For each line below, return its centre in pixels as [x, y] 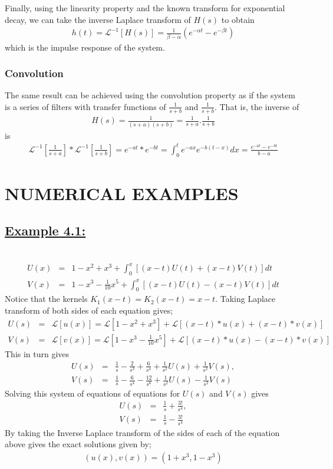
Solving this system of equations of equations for [93, 393]
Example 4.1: [45, 230]
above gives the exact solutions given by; [78, 444]
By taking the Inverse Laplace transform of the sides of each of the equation [142, 432]
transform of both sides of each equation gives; [89, 310]
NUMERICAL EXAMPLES [122, 193]
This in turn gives [37, 353]
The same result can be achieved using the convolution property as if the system [150, 95]
